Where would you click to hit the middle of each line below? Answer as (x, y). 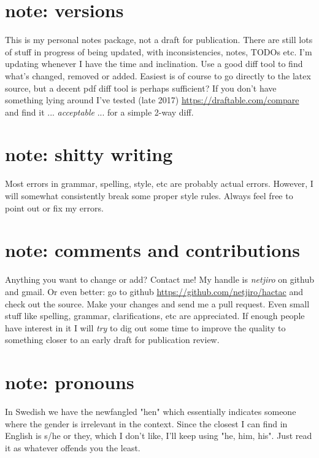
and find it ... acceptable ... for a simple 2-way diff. (99, 112)
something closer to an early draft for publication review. (112, 340)
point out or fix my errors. (54, 207)
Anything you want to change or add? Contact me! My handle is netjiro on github (159, 279)
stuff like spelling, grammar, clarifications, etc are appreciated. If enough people (155, 316)
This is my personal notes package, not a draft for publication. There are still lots (159, 40)
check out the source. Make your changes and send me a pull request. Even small (157, 303)
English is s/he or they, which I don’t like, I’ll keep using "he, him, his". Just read (159, 436)
